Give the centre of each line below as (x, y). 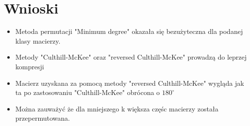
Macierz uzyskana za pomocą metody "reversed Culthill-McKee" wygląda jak (130, 83)
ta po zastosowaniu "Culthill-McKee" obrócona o (88, 92)
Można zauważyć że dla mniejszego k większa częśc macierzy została (117, 108)
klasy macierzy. (38, 40)
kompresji (30, 66)
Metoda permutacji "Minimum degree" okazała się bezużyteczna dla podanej (129, 31)
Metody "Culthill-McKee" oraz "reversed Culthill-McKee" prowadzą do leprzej (131, 57)
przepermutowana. (42, 118)
